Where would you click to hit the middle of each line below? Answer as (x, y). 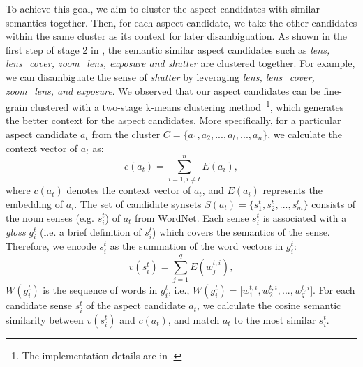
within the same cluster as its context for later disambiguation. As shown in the (177, 36)
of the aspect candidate (136, 305)
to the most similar (275, 319)
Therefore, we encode (51, 246)
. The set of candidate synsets (138, 203)
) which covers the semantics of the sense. (241, 231)
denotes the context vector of (129, 190)
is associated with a (305, 217)
